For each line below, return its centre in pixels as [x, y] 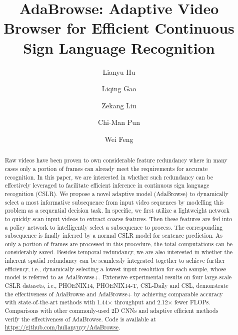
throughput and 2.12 [141, 302]
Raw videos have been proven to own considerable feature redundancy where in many [116, 160]
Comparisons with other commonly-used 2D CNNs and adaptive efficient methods [111, 311]
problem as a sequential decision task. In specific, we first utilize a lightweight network [117, 210]
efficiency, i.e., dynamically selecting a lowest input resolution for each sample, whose [115, 269]
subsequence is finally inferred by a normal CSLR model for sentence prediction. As [113, 235]
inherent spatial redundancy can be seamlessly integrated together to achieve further [115, 261]
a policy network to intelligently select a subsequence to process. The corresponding [114, 227]
